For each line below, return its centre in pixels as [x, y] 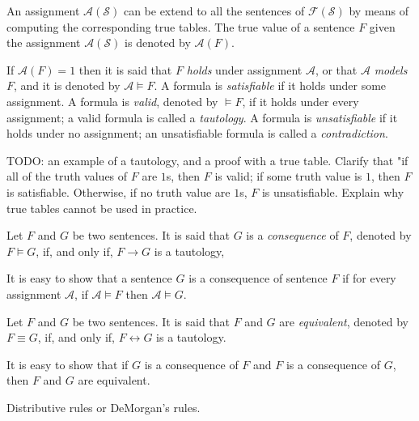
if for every [369, 278]
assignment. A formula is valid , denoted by [112, 101]
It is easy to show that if [68, 364]
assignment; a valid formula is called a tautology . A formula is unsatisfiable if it [202, 117]
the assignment [44, 43]
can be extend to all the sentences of [214, 11]
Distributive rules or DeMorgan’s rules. [104, 407]
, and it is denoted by [67, 85]
